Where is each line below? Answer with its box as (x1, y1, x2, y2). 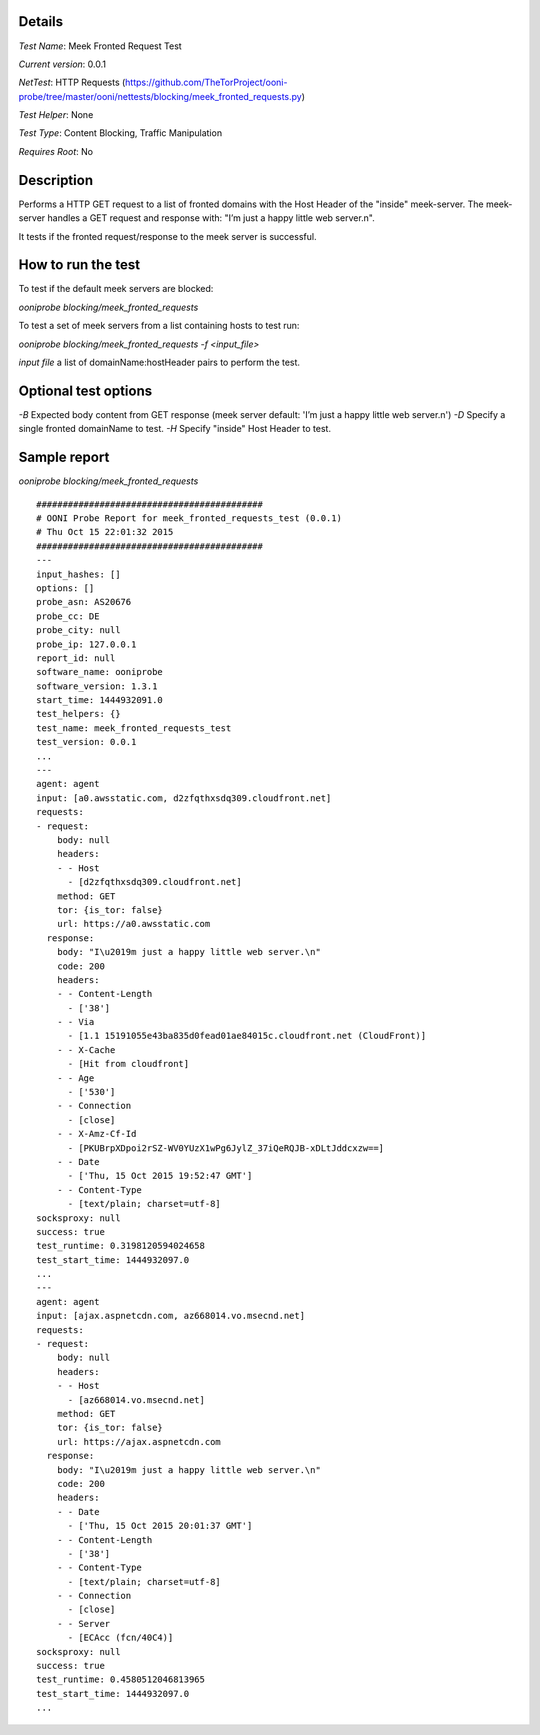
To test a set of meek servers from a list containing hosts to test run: (18, 320, 300, 332)
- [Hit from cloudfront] (67, 1058, 190, 1070)
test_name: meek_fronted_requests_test (36, 722, 232, 734)
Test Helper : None (18, 109, 94, 121)
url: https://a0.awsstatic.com (56, 918, 211, 930)
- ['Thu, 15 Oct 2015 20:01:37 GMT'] (67, 1520, 253, 1532)
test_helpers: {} (36, 708, 121, 720)
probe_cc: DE (36, 610, 100, 622)
